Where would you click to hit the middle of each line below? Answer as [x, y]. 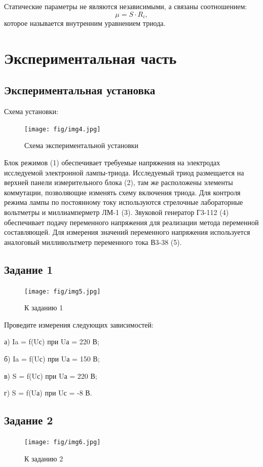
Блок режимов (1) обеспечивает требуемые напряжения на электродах [112, 163]
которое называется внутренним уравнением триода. [85, 23]
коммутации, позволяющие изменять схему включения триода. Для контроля [122, 192]
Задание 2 [29, 420]
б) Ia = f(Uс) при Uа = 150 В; [52, 359]
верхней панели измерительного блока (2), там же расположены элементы [119, 182]
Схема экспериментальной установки [82, 145]
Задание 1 [29, 269]
